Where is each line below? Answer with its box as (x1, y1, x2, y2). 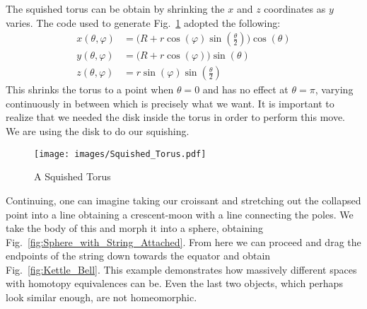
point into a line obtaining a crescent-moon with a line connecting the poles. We (6, 206, 354, 221)
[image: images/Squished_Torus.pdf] (34, 148, 206, 159)
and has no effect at (202, 82, 289, 97)
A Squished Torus (34, 169, 111, 184)
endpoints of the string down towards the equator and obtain (6, 248, 271, 263)
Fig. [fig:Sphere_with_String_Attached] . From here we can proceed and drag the (6, 234, 361, 249)
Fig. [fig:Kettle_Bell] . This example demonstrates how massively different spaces (6, 262, 357, 276)
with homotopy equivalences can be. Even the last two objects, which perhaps (6, 276, 343, 291)
